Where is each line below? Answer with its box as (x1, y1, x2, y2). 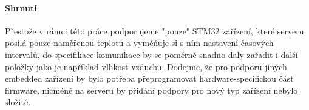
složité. (5, 95, 31, 108)
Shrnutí (5, 1, 37, 14)
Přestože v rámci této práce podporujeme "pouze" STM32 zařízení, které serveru (5, 24, 304, 37)
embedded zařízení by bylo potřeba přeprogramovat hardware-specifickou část (5, 72, 294, 85)
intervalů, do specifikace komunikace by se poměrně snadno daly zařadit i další (5, 48, 298, 60)
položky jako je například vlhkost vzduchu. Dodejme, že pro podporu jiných (5, 60, 287, 73)
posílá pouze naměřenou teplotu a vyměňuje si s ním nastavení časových (5, 36, 274, 49)
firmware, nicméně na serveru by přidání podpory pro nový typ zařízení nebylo (5, 83, 298, 96)
